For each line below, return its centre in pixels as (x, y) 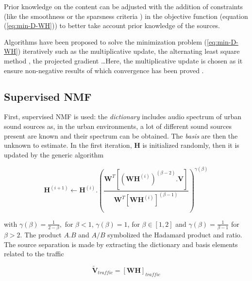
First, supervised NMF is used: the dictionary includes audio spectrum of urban (123, 117)
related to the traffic (34, 254)
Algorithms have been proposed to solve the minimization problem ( (106, 41)
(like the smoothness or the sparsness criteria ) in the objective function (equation (126, 16)
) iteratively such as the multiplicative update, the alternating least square (129, 51)
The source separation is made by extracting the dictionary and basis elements (121, 244)
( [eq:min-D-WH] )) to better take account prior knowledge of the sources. (112, 25)
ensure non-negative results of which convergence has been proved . (104, 70)
